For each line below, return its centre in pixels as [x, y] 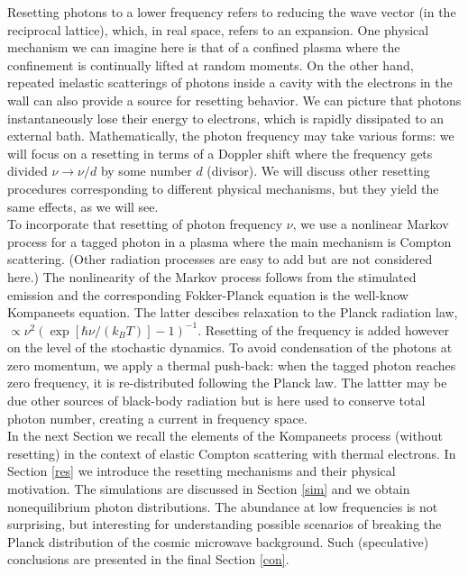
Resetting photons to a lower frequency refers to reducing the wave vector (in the [232, 12]
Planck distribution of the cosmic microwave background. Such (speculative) [218, 541]
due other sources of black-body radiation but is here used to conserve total [216, 401]
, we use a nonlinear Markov [371, 224]
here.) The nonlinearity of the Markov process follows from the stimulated [212, 276]
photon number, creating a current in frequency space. [157, 418]
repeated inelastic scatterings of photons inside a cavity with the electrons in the [230, 82]
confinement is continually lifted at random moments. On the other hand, [211, 64]
